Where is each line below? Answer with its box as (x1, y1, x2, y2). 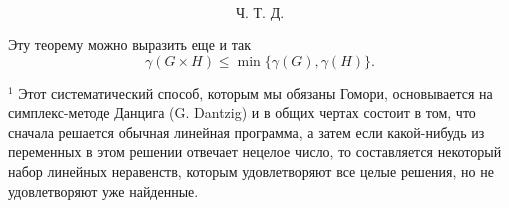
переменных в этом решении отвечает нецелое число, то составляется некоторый (8, 141, 502, 162)
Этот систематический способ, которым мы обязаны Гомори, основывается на (18, 82, 493, 103)
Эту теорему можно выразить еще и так (8, 34, 251, 54)
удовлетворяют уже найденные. (8, 180, 199, 201)
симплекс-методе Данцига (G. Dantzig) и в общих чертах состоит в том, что (8, 102, 476, 123)
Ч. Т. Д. (235, 7, 285, 21)
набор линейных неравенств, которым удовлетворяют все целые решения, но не (8, 160, 494, 181)
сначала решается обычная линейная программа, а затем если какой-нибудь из (8, 121, 485, 142)
